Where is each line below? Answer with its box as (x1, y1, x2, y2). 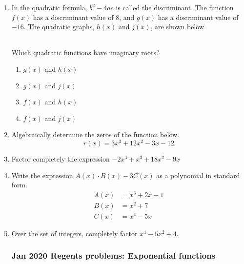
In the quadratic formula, (11, 2, 87, 12)
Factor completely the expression (11, 154, 110, 164)
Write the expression (11, 170, 73, 180)
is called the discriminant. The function (116, 2, 234, 12)
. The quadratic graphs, (23, 21, 95, 32)
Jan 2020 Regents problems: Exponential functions (11, 249, 216, 261)
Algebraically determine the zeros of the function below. (11, 129, 179, 140)
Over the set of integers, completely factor (11, 228, 138, 239)
